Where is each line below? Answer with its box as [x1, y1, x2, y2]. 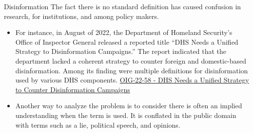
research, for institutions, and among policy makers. [4, 11, 159, 21]
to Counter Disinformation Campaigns [15, 84, 130, 94]
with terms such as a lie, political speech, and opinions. [15, 119, 180, 130]
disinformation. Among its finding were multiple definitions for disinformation [15, 65, 248, 75]
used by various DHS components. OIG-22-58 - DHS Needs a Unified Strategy [15, 75, 249, 85]
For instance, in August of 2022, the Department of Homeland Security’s [15, 27, 233, 37]
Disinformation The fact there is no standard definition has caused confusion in [4, 1, 241, 11]
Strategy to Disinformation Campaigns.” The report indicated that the [15, 46, 227, 56]
